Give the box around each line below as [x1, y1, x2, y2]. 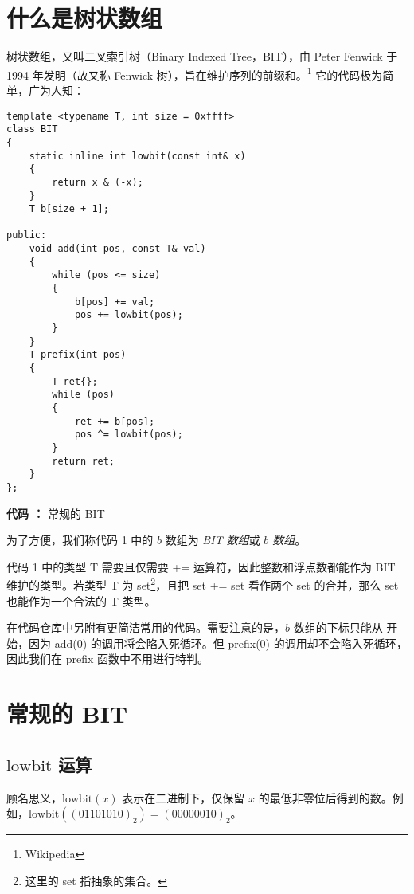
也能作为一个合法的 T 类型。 [6, 592, 156, 609]
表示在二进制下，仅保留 [122, 789, 245, 806]
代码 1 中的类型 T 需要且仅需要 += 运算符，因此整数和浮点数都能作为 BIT [6, 558, 396, 574]
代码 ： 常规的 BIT [6, 504, 105, 521]
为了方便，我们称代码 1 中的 [6, 531, 154, 548]
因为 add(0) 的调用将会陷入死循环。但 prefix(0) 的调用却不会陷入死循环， [28, 634, 408, 651]
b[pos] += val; [74, 296, 155, 308]
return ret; [52, 455, 115, 467]
